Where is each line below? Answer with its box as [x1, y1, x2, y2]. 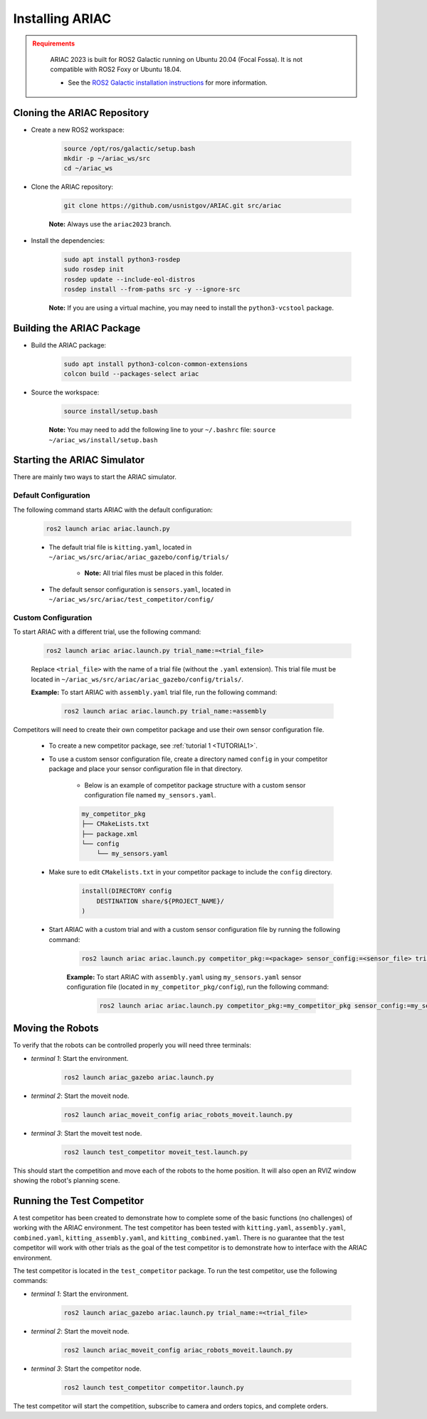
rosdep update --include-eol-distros [63, 275, 196, 283]
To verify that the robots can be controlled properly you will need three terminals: [13, 1041, 252, 1049]
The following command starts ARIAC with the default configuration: [13, 506, 213, 514]
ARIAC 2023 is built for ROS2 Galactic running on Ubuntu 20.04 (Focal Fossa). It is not [50, 55, 302, 63]
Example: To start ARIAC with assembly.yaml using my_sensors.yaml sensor [66, 973, 302, 981]
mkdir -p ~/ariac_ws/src [63, 155, 151, 162]
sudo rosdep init [63, 266, 125, 273]
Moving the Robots [13, 1022, 99, 1035]
